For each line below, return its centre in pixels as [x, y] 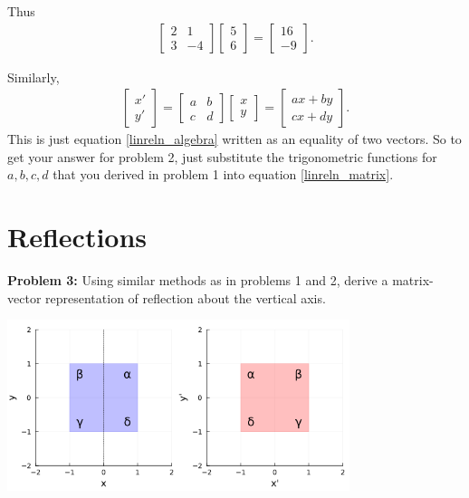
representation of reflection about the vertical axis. [186, 297]
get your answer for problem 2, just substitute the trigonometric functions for [222, 156]
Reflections [77, 237]
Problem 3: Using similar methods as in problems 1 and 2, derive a [198, 280]
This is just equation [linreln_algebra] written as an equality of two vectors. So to [234, 139]
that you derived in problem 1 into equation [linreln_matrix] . [223, 174]
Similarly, [33, 77]
